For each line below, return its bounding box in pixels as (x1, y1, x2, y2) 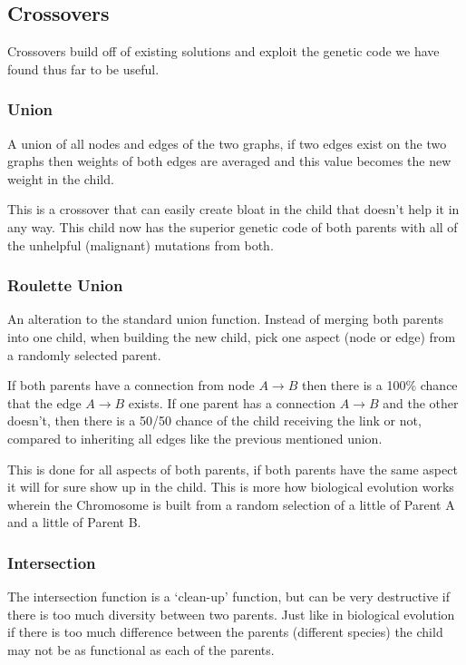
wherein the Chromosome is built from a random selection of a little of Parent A (7, 494, 455, 513)
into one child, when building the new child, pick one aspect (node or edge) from (7, 327, 456, 346)
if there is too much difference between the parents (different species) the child (7, 622, 443, 641)
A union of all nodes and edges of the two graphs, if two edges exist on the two (7, 133, 447, 152)
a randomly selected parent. (7, 345, 161, 364)
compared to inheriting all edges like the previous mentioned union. (7, 428, 383, 447)
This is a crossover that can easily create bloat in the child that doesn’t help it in (7, 200, 460, 219)
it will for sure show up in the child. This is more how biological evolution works (7, 477, 454, 496)
